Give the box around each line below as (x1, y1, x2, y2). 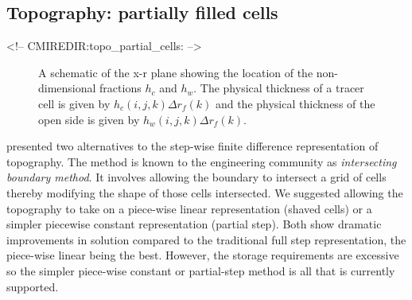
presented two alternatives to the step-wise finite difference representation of (6, 138, 379, 154)
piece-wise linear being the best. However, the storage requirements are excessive (6, 247, 399, 263)
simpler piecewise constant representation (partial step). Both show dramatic (6, 216, 382, 232)
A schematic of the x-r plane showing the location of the (38, 64, 313, 80)
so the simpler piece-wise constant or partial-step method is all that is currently (6, 262, 395, 279)
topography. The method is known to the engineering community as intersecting (6, 153, 397, 169)
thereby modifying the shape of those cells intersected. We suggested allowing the (6, 184, 403, 201)
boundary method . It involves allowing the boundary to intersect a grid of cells (6, 169, 387, 185)
